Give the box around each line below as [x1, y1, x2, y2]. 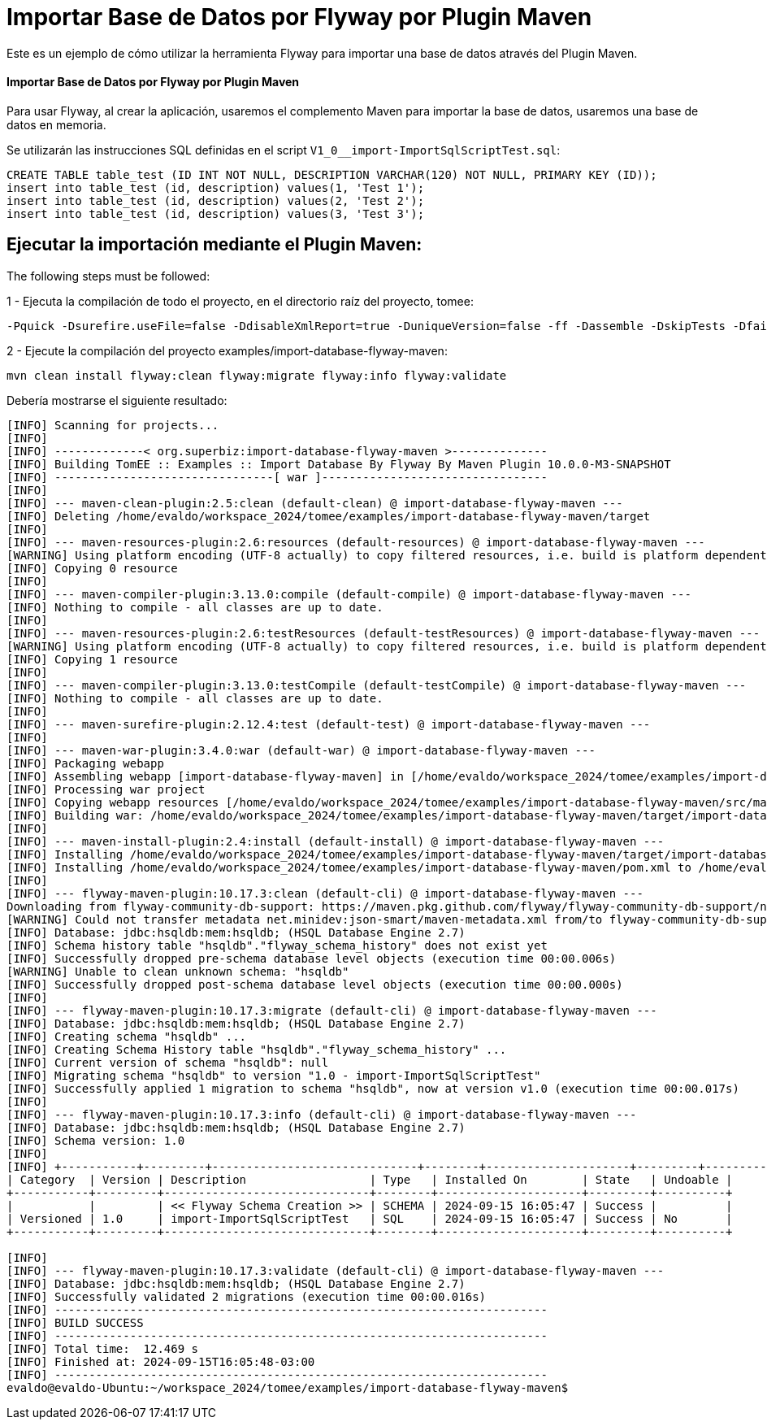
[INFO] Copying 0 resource [6, 561, 178, 575]
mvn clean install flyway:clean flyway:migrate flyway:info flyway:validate [6, 368, 507, 382]
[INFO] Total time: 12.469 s [6, 1341, 199, 1355]
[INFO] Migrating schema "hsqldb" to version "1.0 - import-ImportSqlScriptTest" [6, 1068, 541, 1082]
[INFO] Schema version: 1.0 [6, 1133, 185, 1147]
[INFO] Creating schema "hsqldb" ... [6, 1029, 247, 1043]
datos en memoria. [6, 117, 106, 132]
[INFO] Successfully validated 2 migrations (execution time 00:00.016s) [6, 1289, 487, 1303]
